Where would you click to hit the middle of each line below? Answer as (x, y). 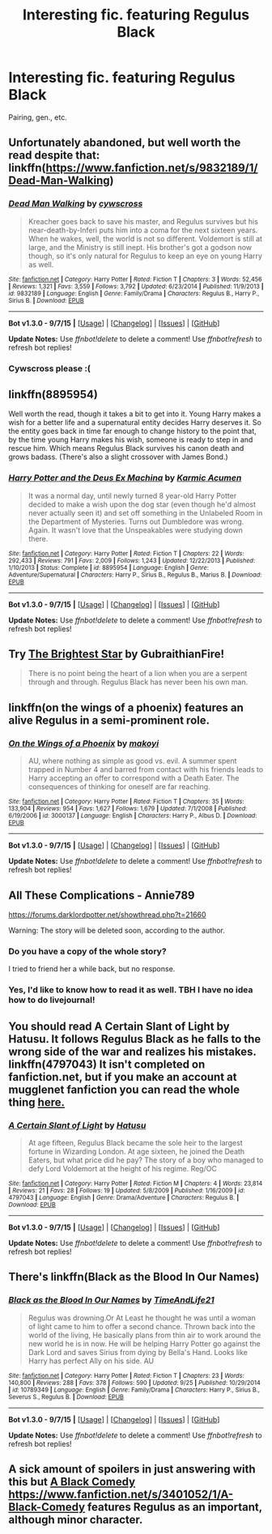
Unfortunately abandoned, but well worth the (125, 143)
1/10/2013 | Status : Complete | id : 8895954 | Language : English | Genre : (108, 567)
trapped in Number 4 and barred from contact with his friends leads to (146, 770)
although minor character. (76, 1519)
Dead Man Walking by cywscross (76, 204)
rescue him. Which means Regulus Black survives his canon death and (126, 448)
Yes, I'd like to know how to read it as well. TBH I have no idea (131, 990)
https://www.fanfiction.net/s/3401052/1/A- (121, 1494)
